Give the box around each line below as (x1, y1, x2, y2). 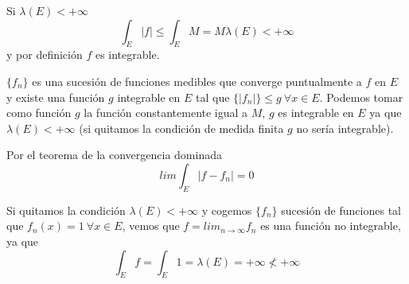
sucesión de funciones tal (281, 201, 401, 218)
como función (6, 104, 72, 121)
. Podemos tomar (319, 88, 403, 105)
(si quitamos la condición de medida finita (79, 119, 284, 136)
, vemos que (122, 217, 180, 234)
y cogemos (201, 201, 252, 218)
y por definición (6, 46, 83, 63)
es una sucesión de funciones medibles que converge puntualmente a (32, 72, 362, 89)
